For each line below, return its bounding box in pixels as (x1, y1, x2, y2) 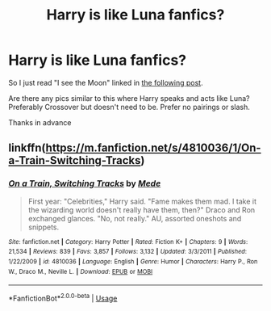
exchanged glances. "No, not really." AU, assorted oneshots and (27, 213, 242, 223)
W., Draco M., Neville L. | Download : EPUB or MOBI (8, 267, 153, 275)
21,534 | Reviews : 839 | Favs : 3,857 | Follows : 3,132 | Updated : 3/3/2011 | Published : (8, 248, 248, 256)
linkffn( (8, 141, 46, 155)
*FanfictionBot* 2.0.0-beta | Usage (8, 292, 118, 303)
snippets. (27, 222, 60, 232)
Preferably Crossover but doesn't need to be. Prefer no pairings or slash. (8, 102, 250, 111)
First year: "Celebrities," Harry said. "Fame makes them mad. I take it (27, 196, 256, 206)
